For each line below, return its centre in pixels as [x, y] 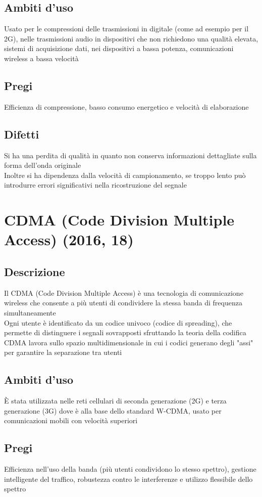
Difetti [22, 134]
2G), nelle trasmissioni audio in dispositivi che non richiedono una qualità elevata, [131, 38]
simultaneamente [30, 312]
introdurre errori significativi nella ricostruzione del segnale [95, 185]
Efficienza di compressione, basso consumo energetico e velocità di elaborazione [126, 106]
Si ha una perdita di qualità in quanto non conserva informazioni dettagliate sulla [130, 155]
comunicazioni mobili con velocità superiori [71, 420]
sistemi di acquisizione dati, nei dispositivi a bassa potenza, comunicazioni [119, 48]
